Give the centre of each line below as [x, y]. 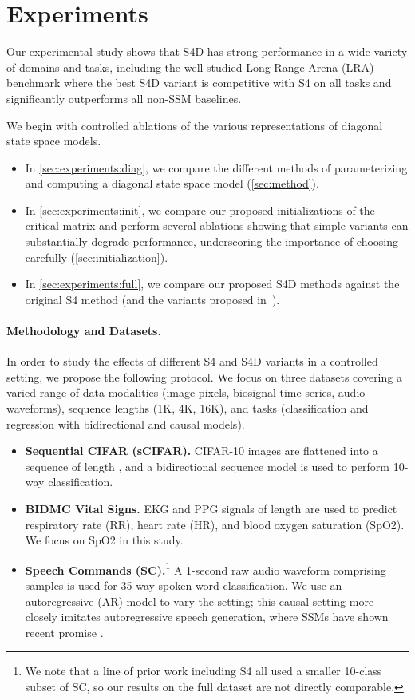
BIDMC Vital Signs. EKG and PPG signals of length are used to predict [211, 508]
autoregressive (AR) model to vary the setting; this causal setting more [200, 601]
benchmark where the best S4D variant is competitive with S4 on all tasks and [199, 83]
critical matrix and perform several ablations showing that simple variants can [217, 225]
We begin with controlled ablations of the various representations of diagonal [195, 125]
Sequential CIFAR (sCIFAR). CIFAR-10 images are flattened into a [202, 451]
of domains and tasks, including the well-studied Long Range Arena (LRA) [190, 67]
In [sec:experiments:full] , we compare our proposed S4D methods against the [212, 284]
